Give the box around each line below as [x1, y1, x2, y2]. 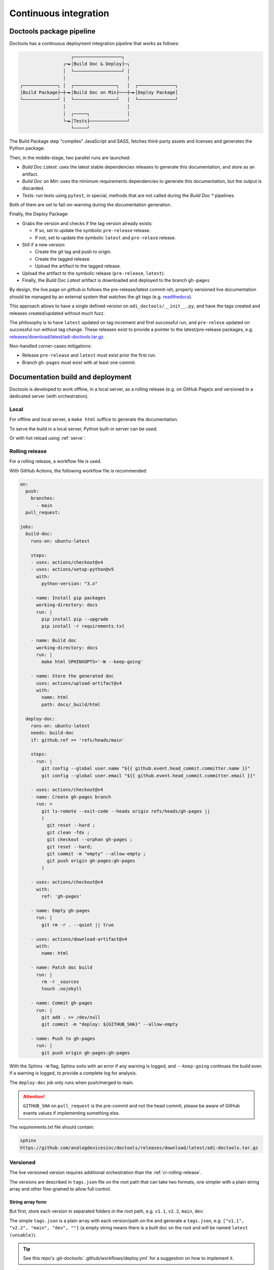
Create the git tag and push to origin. [35, 249, 112, 255]
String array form [9, 1199, 47, 1205]
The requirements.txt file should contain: [9, 1124, 94, 1130]
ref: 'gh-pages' [41, 894, 82, 899]
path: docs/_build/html [41, 702, 101, 707]
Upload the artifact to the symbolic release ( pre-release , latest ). [22, 270, 165, 276]
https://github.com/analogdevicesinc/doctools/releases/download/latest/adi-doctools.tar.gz [20, 1145, 258, 1151]
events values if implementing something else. [23, 1110, 120, 1116]
